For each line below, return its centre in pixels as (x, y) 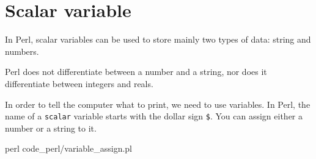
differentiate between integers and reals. (79, 83)
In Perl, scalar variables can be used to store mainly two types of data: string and (158, 39)
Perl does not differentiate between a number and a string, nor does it (136, 72)
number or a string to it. (51, 128)
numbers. (22, 51)
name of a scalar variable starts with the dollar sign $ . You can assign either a (154, 116)
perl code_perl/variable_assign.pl (68, 148)
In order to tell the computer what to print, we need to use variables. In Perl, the (158, 104)
